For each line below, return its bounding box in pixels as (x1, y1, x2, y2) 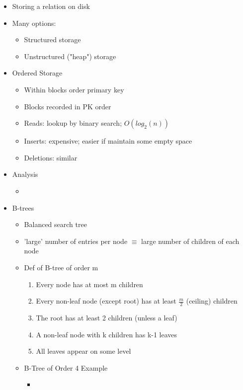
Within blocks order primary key (24, 84, 124, 94)
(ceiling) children (186, 296, 238, 306)
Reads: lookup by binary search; (24, 118, 122, 128)
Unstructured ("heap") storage (24, 51, 116, 61)
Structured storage (24, 34, 81, 45)
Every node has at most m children (36, 279, 143, 289)
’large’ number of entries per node (24, 235, 128, 246)
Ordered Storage (12, 68, 63, 78)
